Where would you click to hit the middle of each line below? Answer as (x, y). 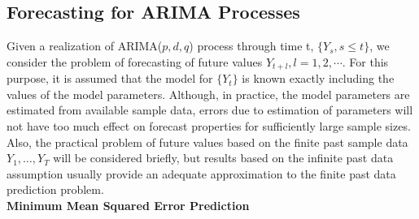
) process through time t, (251, 46)
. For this (365, 61)
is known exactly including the (318, 78)
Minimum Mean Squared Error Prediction (128, 205)
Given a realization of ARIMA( (85, 46)
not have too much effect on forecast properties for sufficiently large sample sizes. (209, 126)
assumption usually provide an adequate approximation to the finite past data (201, 173)
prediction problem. (55, 189)
